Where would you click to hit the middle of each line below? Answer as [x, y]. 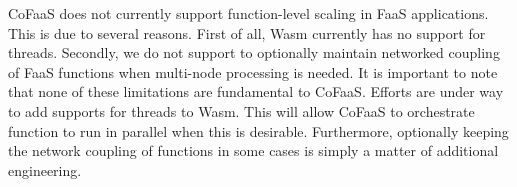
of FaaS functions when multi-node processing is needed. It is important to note [253, 71]
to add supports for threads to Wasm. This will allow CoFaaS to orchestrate [241, 110]
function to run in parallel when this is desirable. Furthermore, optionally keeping [258, 130]
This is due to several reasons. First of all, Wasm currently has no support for [247, 32]
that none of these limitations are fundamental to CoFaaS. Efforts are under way [256, 91]
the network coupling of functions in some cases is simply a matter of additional [253, 150]
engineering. [45, 169]
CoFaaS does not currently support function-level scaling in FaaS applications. [248, 13]
